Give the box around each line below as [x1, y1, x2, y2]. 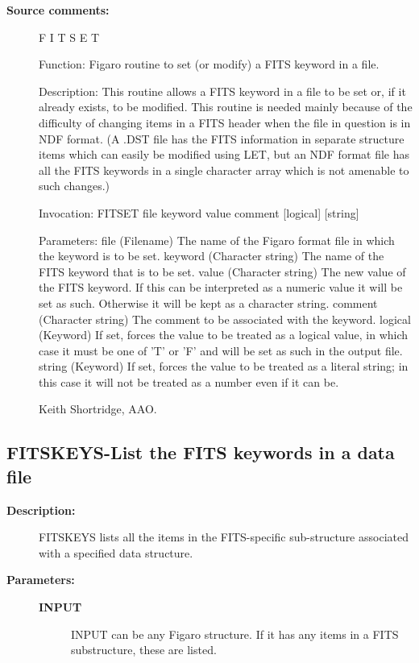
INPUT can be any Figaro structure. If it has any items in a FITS [71, 625, 399, 642]
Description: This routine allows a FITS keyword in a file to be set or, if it [39, 82, 406, 99]
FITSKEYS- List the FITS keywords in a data [6, 440, 395, 465]
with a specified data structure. [39, 544, 193, 561]
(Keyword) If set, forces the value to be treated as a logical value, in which [39, 326, 409, 343]
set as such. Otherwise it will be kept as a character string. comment [39, 294, 378, 311]
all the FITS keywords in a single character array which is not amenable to [39, 161, 409, 178]
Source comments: [6, 2, 110, 18]
